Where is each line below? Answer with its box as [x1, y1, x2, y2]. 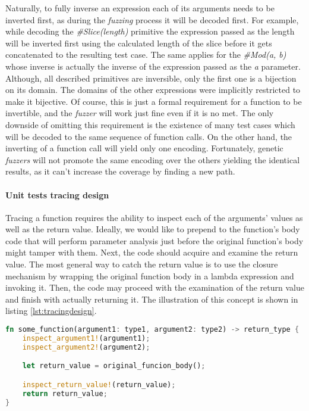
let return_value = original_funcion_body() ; [22, 362, 206, 370]
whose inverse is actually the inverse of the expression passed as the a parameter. [5, 60, 301, 72]
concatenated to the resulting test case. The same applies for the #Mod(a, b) [5, 48, 286, 61]
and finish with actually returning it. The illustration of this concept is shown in [5, 292, 298, 305]
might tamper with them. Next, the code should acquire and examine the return [5, 246, 298, 259]
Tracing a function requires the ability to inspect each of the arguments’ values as [5, 211, 303, 223]
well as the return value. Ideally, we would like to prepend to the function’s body [5, 223, 300, 235]
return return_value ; [22, 389, 108, 398]
